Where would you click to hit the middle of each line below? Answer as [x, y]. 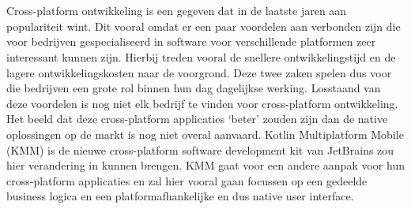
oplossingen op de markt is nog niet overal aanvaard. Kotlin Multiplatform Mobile [205, 134]
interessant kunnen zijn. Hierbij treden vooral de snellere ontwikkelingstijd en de [201, 56]
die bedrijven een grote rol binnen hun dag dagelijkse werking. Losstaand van [194, 88]
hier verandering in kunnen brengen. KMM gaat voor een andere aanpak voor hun [205, 165]
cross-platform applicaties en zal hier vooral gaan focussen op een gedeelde [187, 180]
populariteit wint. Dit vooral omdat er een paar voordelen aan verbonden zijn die [204, 26]
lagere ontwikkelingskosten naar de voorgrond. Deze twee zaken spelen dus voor [199, 72]
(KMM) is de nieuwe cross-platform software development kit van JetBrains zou [200, 149]
